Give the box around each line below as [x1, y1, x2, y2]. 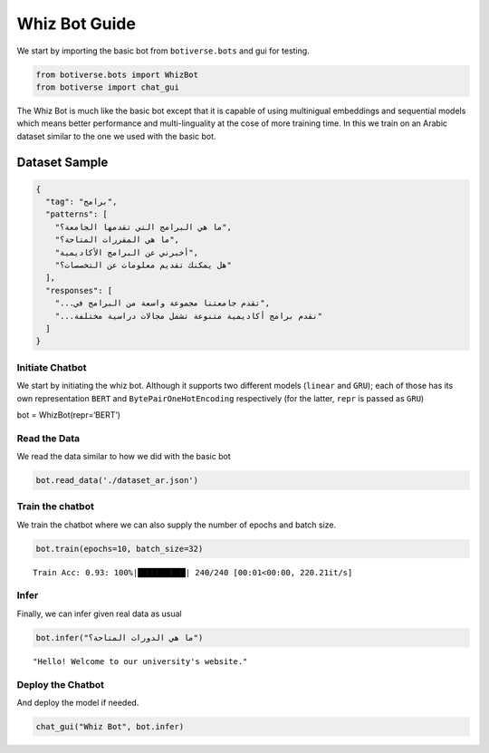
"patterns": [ [45, 209, 109, 219]
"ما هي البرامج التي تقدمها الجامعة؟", [54, 222, 233, 232]
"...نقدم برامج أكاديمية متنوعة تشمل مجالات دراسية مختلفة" [54, 311, 323, 321]
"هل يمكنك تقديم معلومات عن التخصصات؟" [54, 260, 233, 271]
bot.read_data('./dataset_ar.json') [35, 476, 199, 486]
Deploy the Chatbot [16, 678, 104, 690]
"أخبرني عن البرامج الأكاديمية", [54, 247, 199, 257]
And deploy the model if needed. [16, 697, 139, 708]
